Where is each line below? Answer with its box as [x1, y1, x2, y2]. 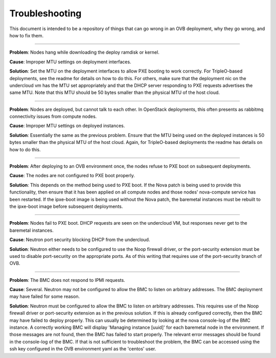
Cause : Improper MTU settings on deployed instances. [9, 123, 125, 129]
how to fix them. [9, 32, 44, 38]
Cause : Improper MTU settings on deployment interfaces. [9, 59, 131, 65]
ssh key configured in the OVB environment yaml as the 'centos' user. [9, 346, 156, 352]
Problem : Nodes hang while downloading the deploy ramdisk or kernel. [9, 49, 159, 56]
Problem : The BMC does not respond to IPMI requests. [9, 277, 125, 283]
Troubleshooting [9, 8, 82, 19]
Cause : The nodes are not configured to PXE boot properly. [9, 173, 135, 179]
